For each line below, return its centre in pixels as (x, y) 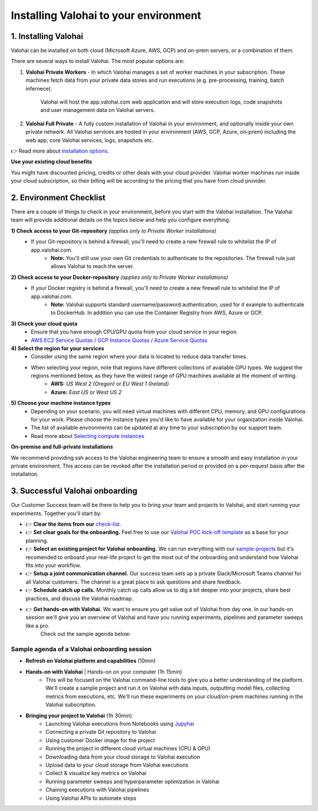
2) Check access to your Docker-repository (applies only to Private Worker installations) (120, 277)
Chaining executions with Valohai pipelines (97, 790)
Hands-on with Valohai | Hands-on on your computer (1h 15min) (104, 671)
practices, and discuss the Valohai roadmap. (79, 598)
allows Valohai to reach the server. (93, 266)
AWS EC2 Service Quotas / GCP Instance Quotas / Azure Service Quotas (119, 340)
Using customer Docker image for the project (100, 740)
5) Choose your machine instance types (61, 403)
